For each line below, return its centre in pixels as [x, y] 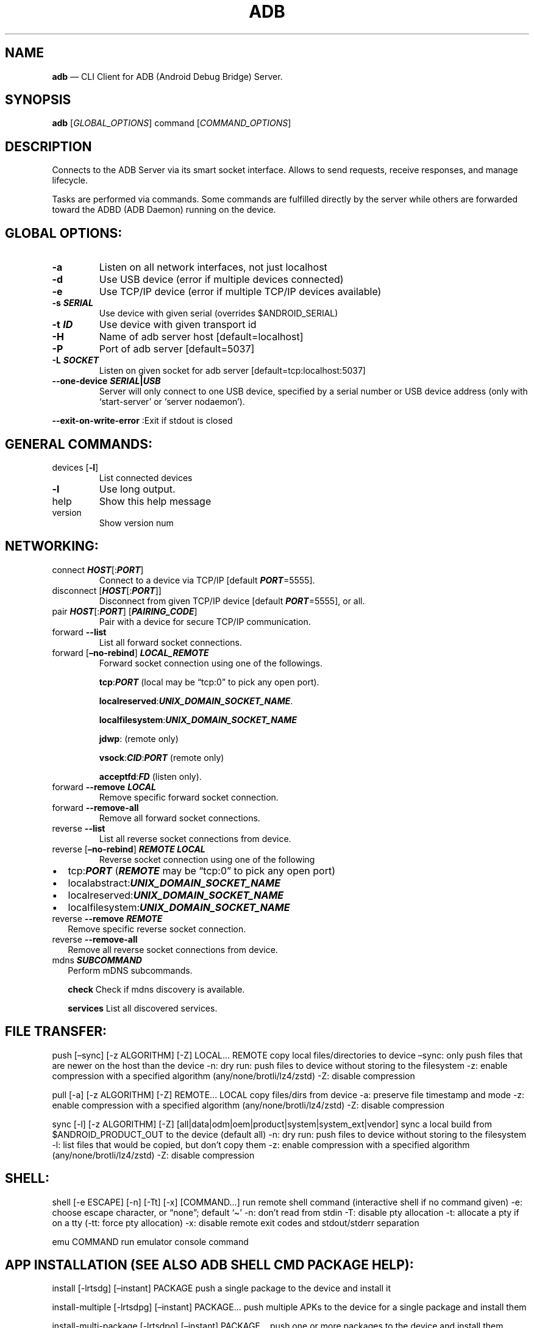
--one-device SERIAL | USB [106, 381]
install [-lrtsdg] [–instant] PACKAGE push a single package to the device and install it [222, 1288]
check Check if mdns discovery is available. [156, 989]
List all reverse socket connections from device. [195, 838]
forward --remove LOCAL [104, 787]
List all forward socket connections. [170, 642]
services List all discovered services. [143, 1008]
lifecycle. [70, 180]
